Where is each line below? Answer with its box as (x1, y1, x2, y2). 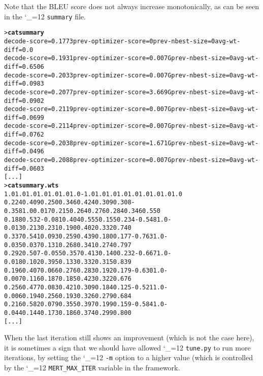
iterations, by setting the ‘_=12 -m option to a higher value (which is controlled (4, 352, 253, 363)
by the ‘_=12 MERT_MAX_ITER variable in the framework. (4, 362, 180, 373)
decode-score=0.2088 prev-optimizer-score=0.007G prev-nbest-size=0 (4, 156, 234, 164)
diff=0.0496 (4, 148, 44, 155)
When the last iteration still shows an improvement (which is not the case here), (4, 332, 254, 343)
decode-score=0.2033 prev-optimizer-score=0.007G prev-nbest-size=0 (4, 71, 234, 79)
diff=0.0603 (4, 165, 44, 172)
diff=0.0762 (4, 131, 44, 139)
